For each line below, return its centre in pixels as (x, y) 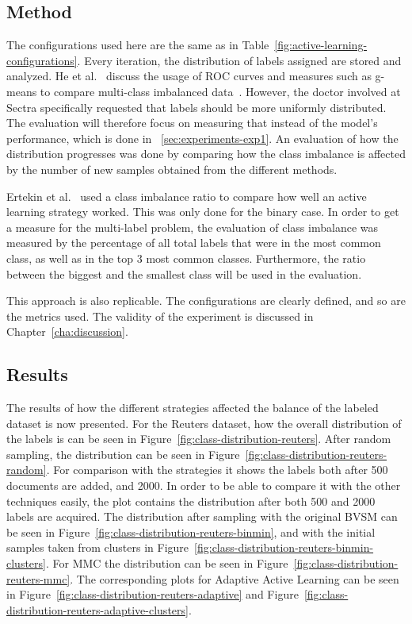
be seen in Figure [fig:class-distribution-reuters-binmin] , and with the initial (191, 532)
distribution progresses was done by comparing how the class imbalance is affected (206, 154)
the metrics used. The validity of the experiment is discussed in (160, 316)
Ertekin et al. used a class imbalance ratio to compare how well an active (187, 196)
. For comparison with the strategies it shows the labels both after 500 (217, 470)
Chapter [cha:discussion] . (67, 331)
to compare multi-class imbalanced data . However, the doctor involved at (220, 91)
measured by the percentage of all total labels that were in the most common (194, 243)
